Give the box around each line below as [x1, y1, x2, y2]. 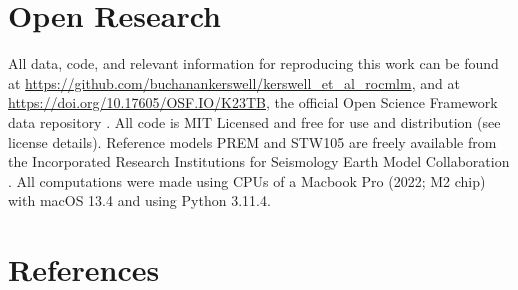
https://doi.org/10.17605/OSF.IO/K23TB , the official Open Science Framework [8, 92, 498, 113]
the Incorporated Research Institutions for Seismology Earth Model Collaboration [8, 151, 510, 172]
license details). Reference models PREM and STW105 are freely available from [8, 131, 497, 152]
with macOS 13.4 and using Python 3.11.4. [8, 190, 271, 211]
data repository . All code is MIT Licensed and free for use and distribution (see [8, 111, 501, 132]
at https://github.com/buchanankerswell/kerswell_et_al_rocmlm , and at [8, 72, 460, 93]
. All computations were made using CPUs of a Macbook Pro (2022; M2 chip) [8, 170, 486, 191]
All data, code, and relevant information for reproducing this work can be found [8, 53, 499, 74]
